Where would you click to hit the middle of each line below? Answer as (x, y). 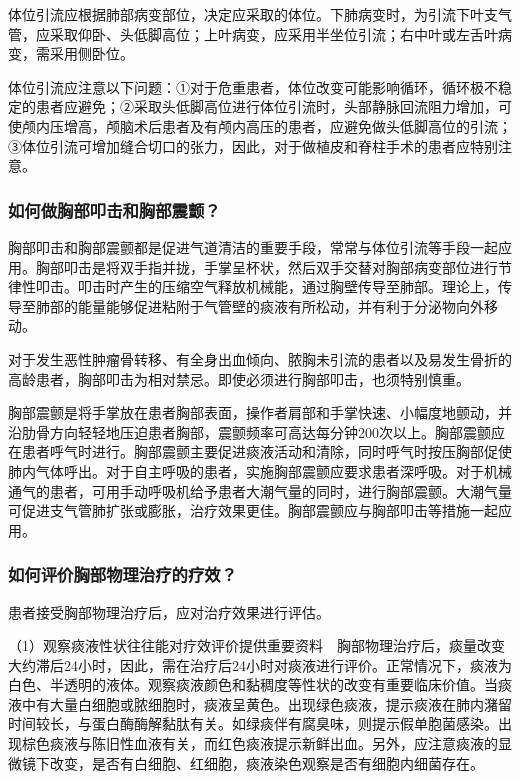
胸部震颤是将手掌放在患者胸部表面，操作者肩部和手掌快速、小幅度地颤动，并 (260, 412)
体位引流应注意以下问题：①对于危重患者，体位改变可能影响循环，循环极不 (253, 86)
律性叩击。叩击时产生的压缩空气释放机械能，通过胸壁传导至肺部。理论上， (253, 286)
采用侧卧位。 (91, 53)
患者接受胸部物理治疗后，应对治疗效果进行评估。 (169, 611)
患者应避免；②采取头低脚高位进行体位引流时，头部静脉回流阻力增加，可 (273, 106)
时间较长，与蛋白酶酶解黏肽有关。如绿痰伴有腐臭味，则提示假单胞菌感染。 (253, 723)
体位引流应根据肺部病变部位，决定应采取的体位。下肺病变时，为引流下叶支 (253, 14)
